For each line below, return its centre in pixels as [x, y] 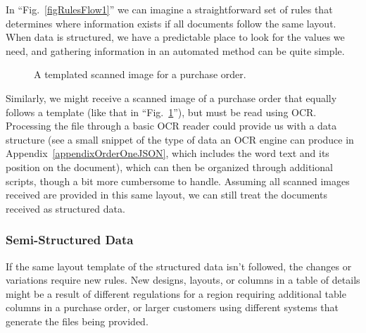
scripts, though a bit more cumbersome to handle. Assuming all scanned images [178, 181]
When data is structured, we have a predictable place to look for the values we [175, 37]
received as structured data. [65, 208]
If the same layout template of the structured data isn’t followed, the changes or [179, 266]
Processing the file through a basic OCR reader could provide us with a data [171, 126]
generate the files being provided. [77, 321]
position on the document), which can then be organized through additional [169, 166]
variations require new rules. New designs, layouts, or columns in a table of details [183, 280]
